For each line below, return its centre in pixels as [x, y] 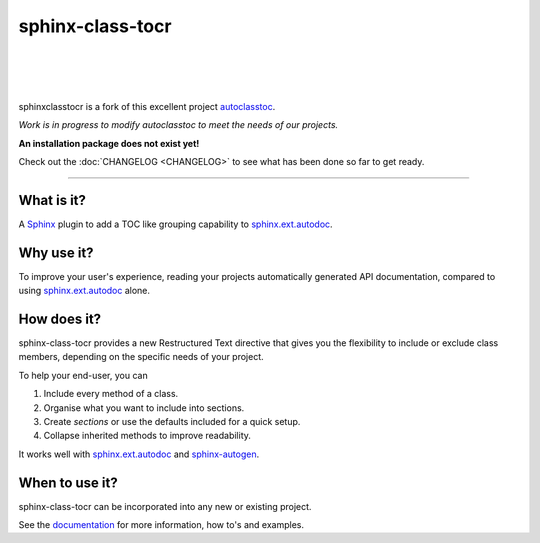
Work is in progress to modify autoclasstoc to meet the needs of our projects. [178, 125]
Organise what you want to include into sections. [144, 407]
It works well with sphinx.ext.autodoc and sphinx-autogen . [139, 454]
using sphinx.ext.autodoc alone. [84, 291]
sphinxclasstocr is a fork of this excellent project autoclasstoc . [147, 106]
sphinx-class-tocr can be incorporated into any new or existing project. [165, 506]
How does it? [60, 318]
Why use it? [56, 252]
